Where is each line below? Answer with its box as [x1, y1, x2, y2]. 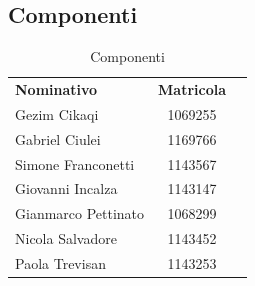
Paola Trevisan [15, 252, 106, 273]
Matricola [158, 79, 227, 100]
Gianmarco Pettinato [15, 203, 145, 224]
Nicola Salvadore [15, 228, 117, 249]
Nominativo [15, 79, 98, 100]
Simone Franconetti [15, 153, 135, 174]
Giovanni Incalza [15, 178, 118, 199]
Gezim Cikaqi [15, 103, 99, 124]
